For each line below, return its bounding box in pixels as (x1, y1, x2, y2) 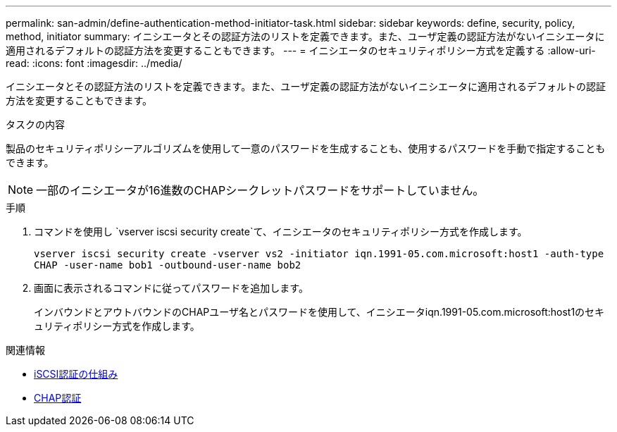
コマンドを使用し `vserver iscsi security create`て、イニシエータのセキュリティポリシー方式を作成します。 (34, 226, 528, 237)
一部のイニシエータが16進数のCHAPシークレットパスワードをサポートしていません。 (36, 183, 485, 197)
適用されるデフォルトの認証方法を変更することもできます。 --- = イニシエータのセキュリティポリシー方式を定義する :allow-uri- (6, 44, 596, 56)
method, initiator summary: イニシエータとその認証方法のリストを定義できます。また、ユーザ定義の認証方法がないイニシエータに (6, 30, 605, 42)
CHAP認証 (34, 392, 82, 404)
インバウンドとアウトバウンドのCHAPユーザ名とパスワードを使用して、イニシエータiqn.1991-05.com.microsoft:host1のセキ (34, 306, 605, 318)
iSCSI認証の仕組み (34, 368, 118, 380)
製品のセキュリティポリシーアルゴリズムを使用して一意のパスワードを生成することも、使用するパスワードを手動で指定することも (6, 142, 606, 154)
